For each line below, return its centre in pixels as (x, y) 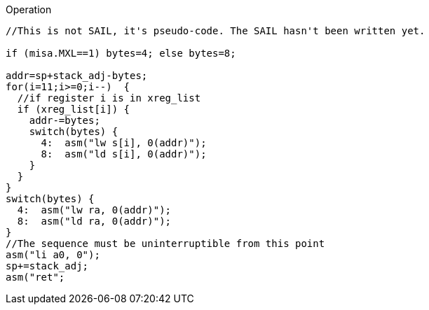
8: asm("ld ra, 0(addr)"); (94, 221)
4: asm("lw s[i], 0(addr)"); (124, 143)
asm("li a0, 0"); (53, 255)
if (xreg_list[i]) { (74, 109)
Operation (29, 9)
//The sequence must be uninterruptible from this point (165, 244)
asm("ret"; (35, 277)
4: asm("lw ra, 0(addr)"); (94, 210)
